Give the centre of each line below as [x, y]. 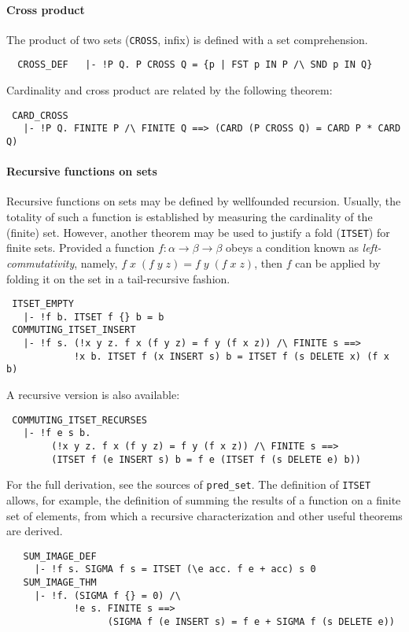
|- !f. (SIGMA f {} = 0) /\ [107, 595]
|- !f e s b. [57, 433]
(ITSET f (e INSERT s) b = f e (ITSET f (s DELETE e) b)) [206, 459]
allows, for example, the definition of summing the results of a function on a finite [204, 499]
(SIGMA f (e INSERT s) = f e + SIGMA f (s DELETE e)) [251, 621]
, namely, [96, 262]
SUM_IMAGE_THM [60, 582]
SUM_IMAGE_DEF [60, 556]
